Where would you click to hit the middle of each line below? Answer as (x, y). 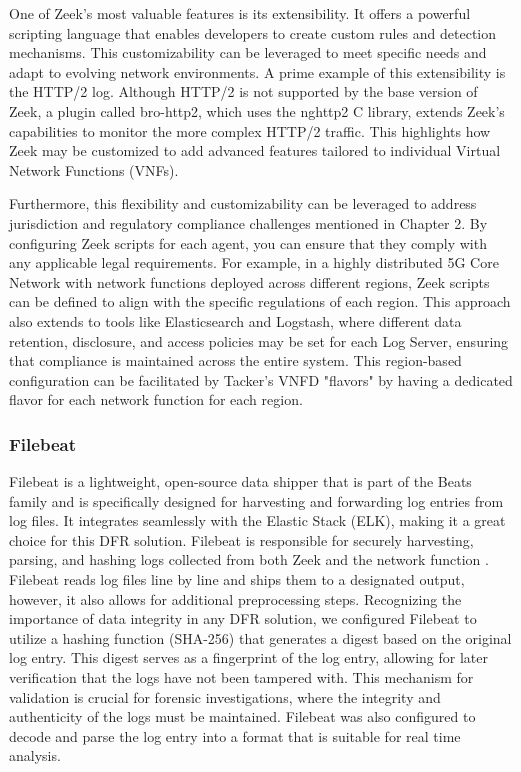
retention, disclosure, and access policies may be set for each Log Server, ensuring (259, 340)
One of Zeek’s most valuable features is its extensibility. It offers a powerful (240, 13)
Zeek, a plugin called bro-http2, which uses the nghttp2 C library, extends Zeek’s (257, 110)
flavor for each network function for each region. (156, 399)
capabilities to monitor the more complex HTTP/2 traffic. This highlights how (250, 130)
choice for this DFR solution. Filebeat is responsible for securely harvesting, (241, 539)
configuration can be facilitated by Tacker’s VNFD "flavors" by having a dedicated (261, 379)
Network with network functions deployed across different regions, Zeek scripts (249, 281)
